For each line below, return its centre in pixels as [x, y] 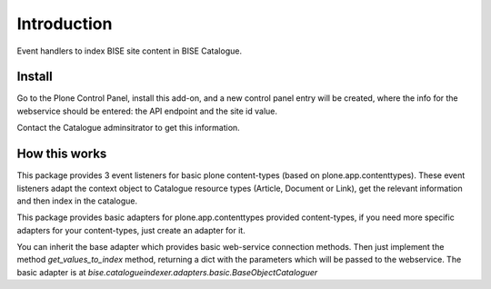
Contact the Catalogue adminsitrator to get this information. [128, 128]
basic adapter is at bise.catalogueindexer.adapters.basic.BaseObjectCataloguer [167, 272]
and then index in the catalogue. [77, 201]
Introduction [65, 24]
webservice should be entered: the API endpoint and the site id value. [147, 111]
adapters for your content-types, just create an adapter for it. [131, 230]
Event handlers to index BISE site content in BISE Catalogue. [130, 51]
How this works [62, 154]
